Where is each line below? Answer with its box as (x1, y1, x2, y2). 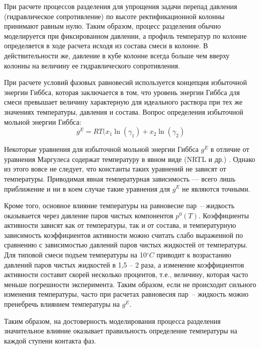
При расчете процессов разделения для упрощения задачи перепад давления (4, 1, 237, 11)
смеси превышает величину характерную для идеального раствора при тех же (4, 97, 242, 107)
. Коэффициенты (198, 210, 249, 220)
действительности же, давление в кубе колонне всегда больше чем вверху (4, 50, 230, 60)
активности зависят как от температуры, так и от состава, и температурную (4, 220, 236, 230)
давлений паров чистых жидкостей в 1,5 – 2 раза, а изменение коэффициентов (4, 259, 244, 270)
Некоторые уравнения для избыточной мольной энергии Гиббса (4, 144, 199, 154)
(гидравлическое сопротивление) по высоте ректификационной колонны (4, 11, 225, 21)
